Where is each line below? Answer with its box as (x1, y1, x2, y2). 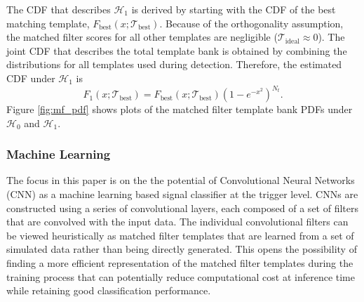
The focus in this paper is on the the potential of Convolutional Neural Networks (6, 173, 355, 188)
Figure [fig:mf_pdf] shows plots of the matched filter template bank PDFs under (6, 102, 353, 117)
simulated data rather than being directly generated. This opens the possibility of (6, 242, 357, 256)
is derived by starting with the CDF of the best (131, 2, 336, 16)
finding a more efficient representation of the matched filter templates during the (6, 256, 353, 270)
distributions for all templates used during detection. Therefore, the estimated (6, 57, 342, 72)
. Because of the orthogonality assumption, (159, 15, 344, 30)
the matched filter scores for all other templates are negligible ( (6, 29, 278, 44)
